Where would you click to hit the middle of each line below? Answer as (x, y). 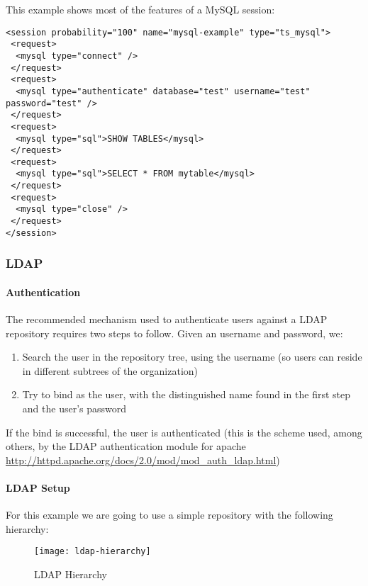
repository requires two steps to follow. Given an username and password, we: (174, 333)
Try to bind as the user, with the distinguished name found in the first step (186, 394)
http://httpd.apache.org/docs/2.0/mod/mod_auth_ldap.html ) (143, 460)
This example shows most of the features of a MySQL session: (140, 9)
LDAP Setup (38, 487)
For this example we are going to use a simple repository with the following (169, 515)
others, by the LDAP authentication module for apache (126, 446)
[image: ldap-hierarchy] (93, 552)
